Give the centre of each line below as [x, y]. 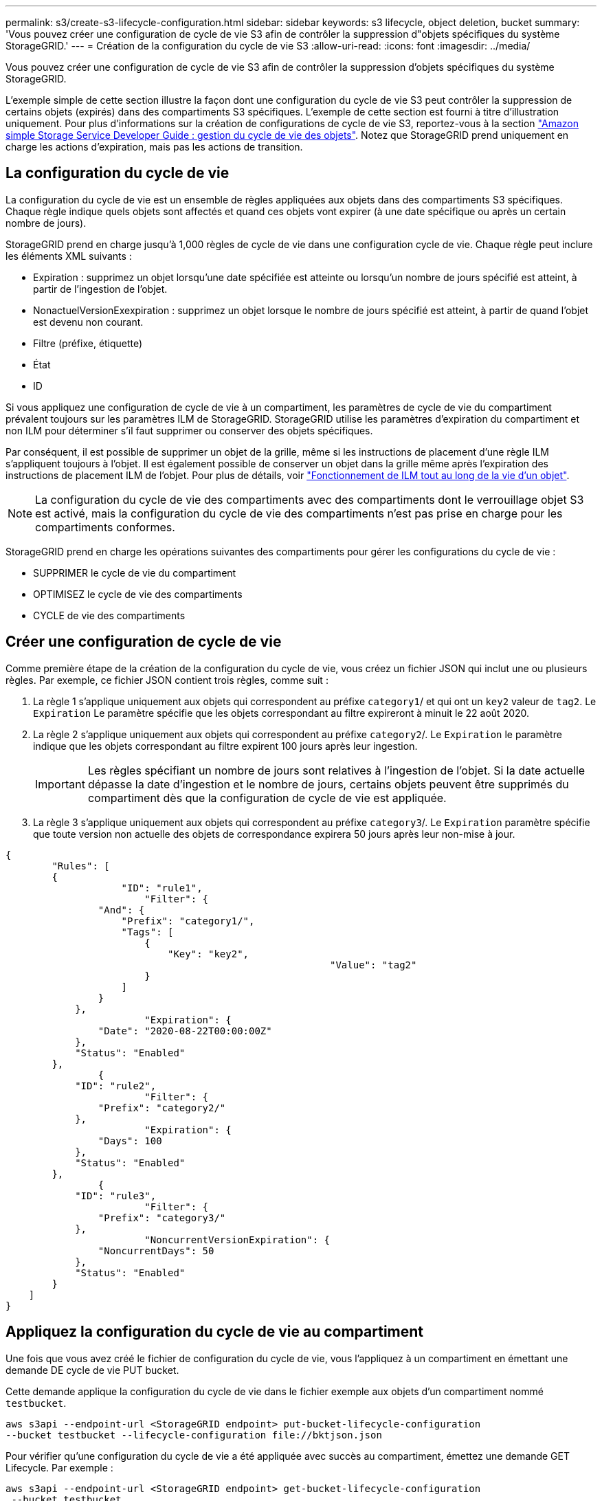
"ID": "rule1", [162, 888]
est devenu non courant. [88, 322]
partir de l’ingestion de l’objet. [100, 289]
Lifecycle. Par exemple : [59, 1467]
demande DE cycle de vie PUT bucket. [92, 1370]
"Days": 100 [130, 1141]
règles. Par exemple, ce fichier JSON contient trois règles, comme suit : [167, 680]
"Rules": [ [81, 866]
